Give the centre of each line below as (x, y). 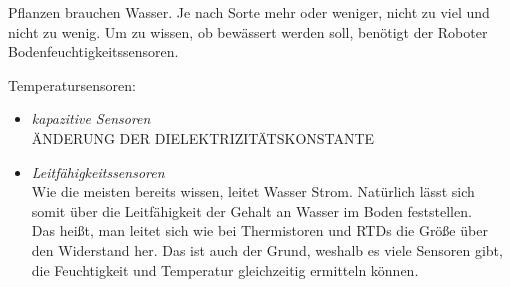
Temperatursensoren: (72, 84)
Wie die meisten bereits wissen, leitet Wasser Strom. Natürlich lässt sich (253, 191)
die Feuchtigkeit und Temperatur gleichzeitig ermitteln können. (225, 269)
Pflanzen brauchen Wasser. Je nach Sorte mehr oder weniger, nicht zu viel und (249, 12)
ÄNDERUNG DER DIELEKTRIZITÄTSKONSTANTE (203, 137)
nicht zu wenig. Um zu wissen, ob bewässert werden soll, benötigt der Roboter (248, 31)
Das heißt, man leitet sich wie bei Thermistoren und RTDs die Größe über (259, 230)
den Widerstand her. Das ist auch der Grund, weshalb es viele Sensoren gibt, (267, 249)
